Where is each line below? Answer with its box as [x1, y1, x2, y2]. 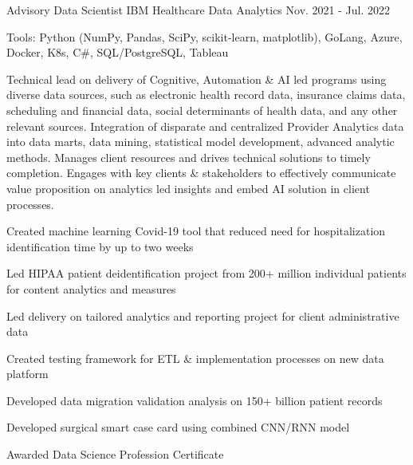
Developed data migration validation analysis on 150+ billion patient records [6, 392, 383, 408]
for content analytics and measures [6, 280, 176, 297]
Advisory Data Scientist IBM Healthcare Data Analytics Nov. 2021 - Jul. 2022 [6, 2, 391, 18]
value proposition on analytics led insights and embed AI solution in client [6, 179, 370, 196]
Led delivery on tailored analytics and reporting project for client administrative [6, 307, 399, 324]
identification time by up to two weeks [6, 238, 194, 254]
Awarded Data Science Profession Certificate [6, 446, 224, 463]
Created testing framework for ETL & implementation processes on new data [6, 349, 384, 366]
